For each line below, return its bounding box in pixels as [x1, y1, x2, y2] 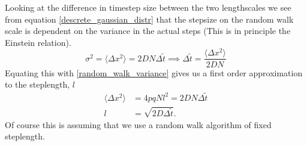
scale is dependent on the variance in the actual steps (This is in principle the [5, 24, 291, 37]
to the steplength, [5, 78, 70, 91]
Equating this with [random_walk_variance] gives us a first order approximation [5, 66, 303, 79]
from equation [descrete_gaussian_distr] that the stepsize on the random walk [5, 13, 294, 25]
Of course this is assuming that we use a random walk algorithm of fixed [5, 118, 272, 131]
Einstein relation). [5, 36, 71, 48]
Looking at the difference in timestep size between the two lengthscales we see [5, 1, 291, 13]
